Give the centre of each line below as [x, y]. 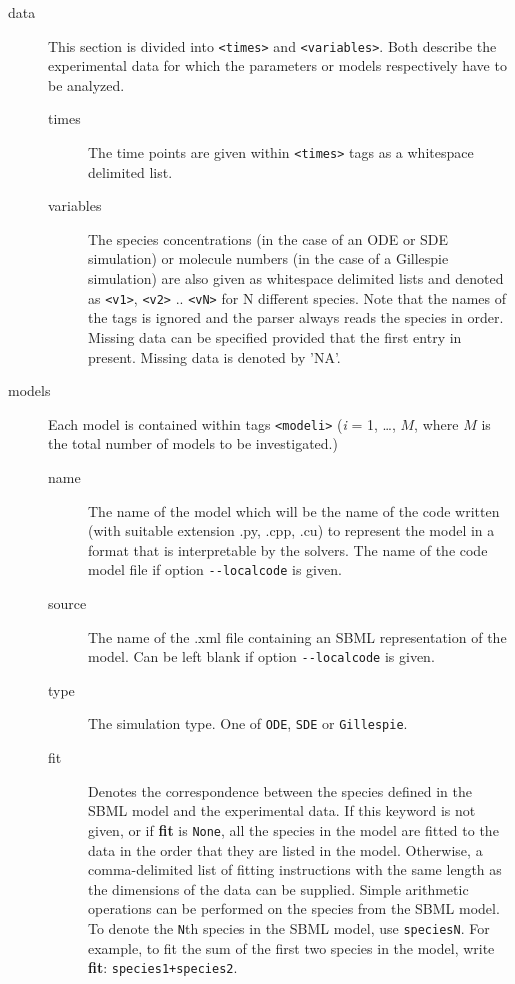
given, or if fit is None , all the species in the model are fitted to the [293, 829]
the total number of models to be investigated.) [193, 443]
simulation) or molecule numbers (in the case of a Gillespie [268, 258]
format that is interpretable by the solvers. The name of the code [288, 549]
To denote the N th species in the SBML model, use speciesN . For [289, 927]
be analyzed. [86, 84]
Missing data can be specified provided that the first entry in [275, 336]
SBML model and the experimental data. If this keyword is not [282, 810]
